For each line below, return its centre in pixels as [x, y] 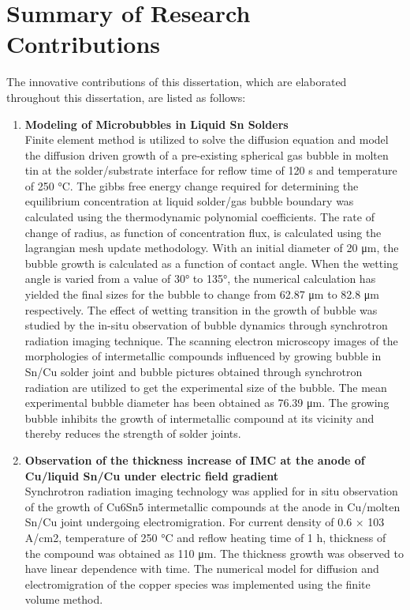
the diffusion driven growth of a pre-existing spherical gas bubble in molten [207, 154]
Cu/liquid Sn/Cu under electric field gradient [152, 475]
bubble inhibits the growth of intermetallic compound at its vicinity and [199, 418]
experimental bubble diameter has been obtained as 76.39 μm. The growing [207, 403]
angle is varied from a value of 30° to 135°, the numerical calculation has [200, 279]
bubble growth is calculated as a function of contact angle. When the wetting [211, 263]
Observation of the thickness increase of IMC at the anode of [195, 459]
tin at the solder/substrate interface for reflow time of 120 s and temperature [211, 170]
